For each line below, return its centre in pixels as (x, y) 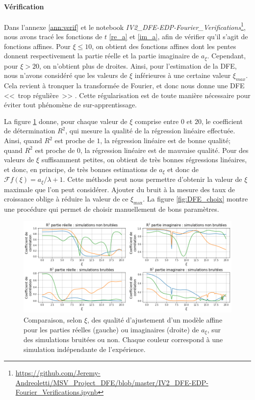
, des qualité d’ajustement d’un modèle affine (155, 320)
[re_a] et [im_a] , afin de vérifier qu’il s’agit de (178, 37)
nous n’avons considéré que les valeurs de (66, 75)
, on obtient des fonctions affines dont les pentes (164, 46)
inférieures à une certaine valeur (183, 75)
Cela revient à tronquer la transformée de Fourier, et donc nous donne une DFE (124, 86)
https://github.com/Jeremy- (58, 373)
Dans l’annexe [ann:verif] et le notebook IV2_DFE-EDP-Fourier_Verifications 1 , (125, 26)
